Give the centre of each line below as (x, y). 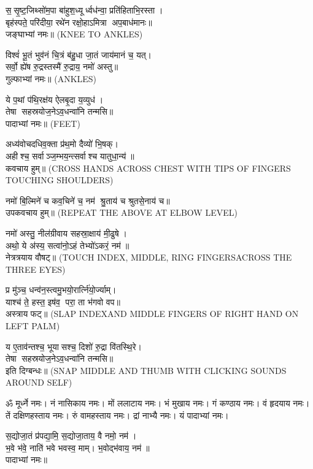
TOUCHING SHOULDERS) (60, 180)
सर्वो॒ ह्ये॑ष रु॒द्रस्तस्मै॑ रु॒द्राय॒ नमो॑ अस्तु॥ (62, 67)
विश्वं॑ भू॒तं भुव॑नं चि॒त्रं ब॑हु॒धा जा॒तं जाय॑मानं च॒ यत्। (79, 54)
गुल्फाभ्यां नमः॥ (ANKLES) (51, 78)
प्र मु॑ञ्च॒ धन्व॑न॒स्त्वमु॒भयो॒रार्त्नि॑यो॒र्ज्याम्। (61, 290)
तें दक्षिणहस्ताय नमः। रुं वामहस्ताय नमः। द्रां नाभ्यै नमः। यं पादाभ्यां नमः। (117, 415)
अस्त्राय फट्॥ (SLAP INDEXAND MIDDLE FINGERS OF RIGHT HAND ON (152, 314)
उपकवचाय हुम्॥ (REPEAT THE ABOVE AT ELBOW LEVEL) (122, 212)
